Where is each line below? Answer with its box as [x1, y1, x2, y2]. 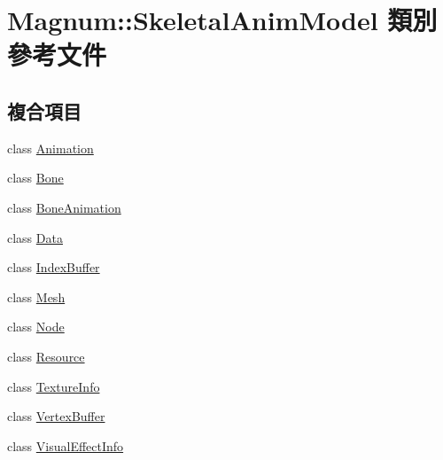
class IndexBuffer [7, 258, 100, 277]
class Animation [7, 138, 94, 157]
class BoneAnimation [7, 198, 121, 216]
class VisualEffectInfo [7, 436, 124, 455]
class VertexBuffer [7, 407, 105, 425]
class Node [7, 317, 65, 336]
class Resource [7, 347, 85, 365]
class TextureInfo [7, 377, 100, 395]
